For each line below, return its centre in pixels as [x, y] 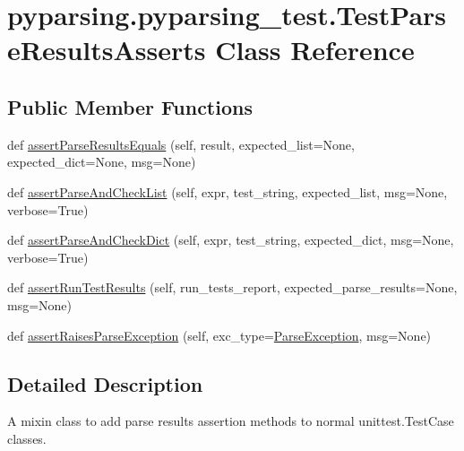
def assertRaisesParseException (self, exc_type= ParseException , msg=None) [219, 335]
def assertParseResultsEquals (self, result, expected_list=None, [181, 144]
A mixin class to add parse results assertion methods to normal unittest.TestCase [231, 421]
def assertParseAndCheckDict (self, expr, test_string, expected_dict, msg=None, [231, 240]
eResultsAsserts [107, 50]
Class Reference [315, 50]
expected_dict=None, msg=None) [102, 162]
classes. [27, 438]
